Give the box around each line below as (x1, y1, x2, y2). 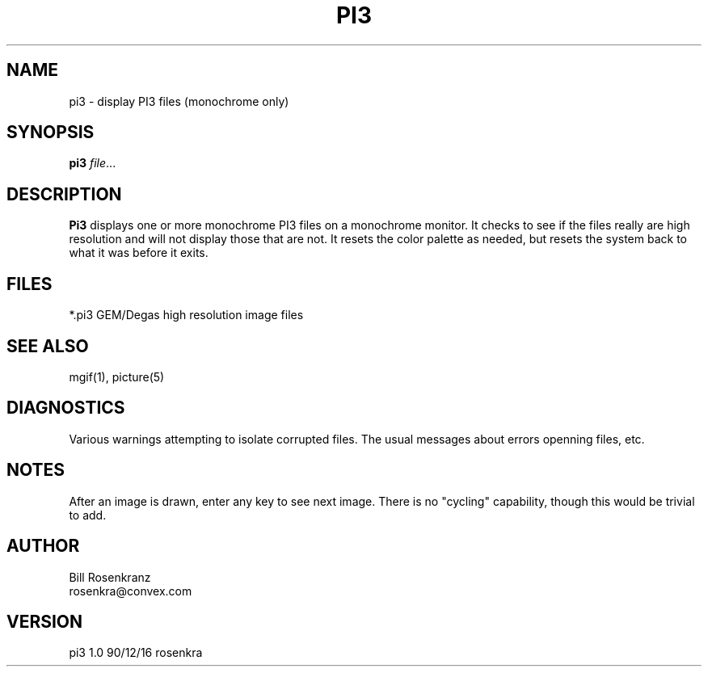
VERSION (6, 611, 83, 632)
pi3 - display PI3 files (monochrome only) (69, 94, 289, 108)
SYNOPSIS (6, 122, 95, 143)
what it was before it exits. (69, 246, 209, 260)
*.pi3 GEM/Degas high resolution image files (69, 308, 304, 322)
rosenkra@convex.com (69, 583, 192, 598)
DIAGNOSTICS (6, 397, 125, 419)
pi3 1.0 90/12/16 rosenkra (69, 646, 203, 660)
